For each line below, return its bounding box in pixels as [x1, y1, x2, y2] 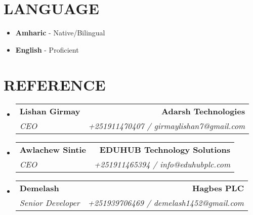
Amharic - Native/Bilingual [15, 27, 105, 38]
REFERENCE [4, 74, 106, 95]
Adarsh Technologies [161, 105, 245, 117]
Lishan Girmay [19, 105, 80, 117]
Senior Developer [19, 197, 80, 209]
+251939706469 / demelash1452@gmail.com [88, 197, 244, 209]
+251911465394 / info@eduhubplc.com [94, 158, 231, 170]
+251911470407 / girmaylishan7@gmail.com [88, 120, 245, 132]
